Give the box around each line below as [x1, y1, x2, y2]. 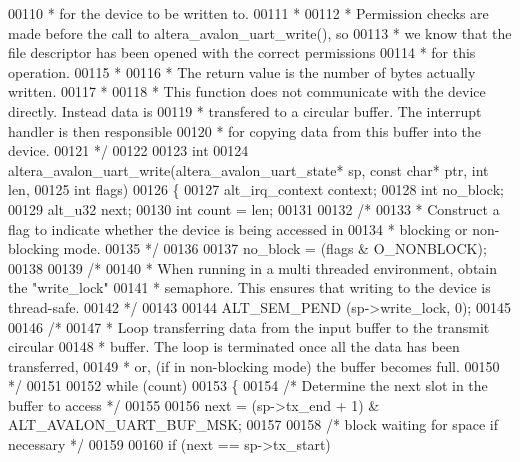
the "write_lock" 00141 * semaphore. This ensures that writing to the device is [8, 277, 491, 298]
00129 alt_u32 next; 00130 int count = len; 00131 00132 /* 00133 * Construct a [8, 198, 500, 219]
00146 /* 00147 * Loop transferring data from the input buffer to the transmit [8, 316, 490, 337]
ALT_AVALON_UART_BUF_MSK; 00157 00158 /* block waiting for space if [8, 414, 498, 435]
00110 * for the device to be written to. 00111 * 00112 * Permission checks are [8, 3, 489, 23]
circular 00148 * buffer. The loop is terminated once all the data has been [8, 336, 460, 357]
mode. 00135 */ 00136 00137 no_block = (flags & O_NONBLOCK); [63, 238, 487, 259]
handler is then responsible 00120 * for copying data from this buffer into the [8, 120, 482, 141]
